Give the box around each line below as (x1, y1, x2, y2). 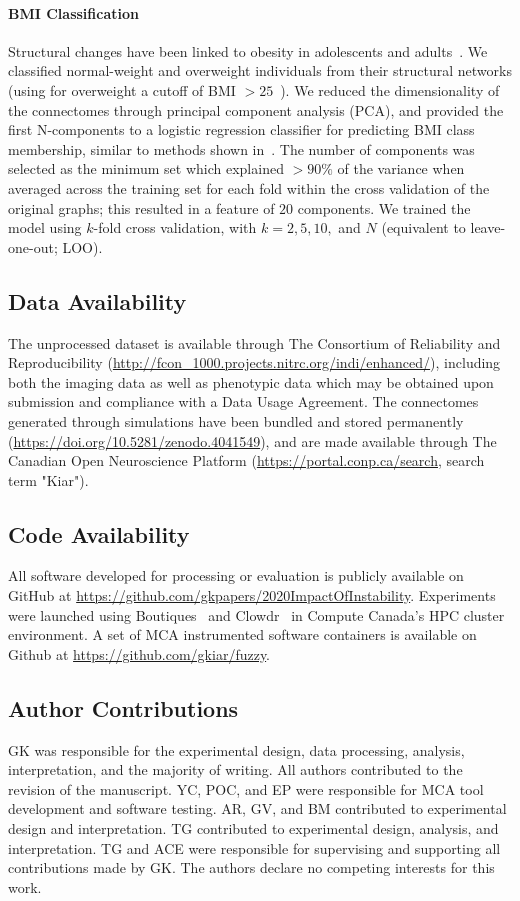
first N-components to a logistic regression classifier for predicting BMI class (8, 119, 475, 140)
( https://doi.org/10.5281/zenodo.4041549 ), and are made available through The (8, 430, 497, 451)
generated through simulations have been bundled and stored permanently (8, 410, 464, 431)
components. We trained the (297, 197, 471, 218)
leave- (470, 217, 506, 238)
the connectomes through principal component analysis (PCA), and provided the (8, 99, 504, 120)
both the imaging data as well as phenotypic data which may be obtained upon (8, 371, 494, 392)
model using (8, 217, 82, 238)
